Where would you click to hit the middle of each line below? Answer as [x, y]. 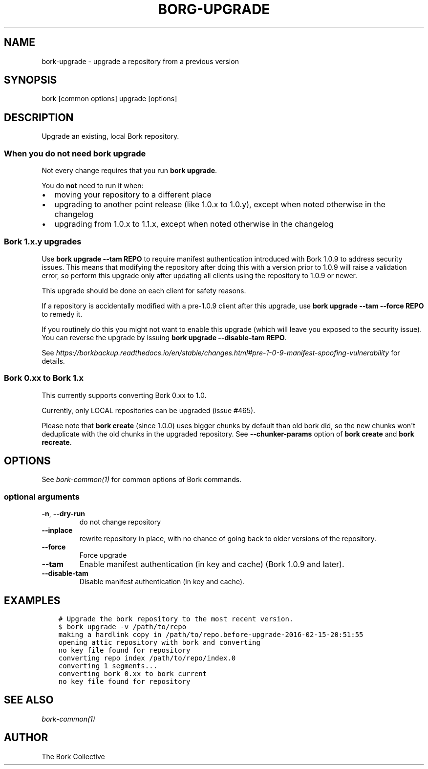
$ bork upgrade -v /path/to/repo [122, 626]
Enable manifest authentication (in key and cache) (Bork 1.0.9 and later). [212, 564]
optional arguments [42, 496]
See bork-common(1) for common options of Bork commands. [142, 480]
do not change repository [120, 522]
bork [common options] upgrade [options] [109, 99]
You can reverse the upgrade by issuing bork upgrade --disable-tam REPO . [164, 337]
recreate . [57, 442]
